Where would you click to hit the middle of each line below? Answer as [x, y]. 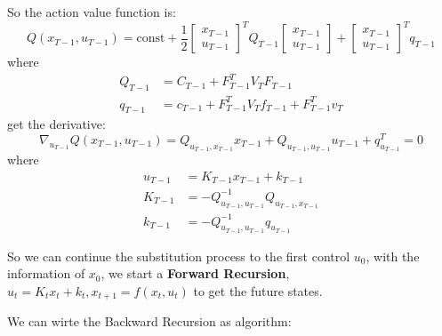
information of [46, 273]
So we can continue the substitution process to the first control [179, 256]
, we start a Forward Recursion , [195, 273]
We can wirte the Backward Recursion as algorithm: [149, 321]
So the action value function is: [92, 12]
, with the [393, 256]
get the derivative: [56, 124]
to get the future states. [258, 290]
